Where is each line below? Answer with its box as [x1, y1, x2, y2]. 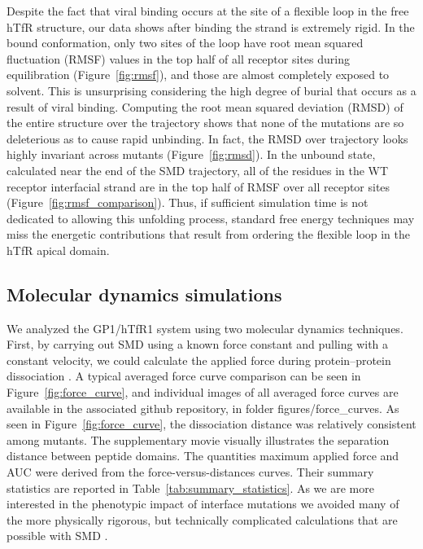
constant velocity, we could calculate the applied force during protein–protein [7, 351, 391, 368]
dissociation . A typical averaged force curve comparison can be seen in [7, 367, 361, 384]
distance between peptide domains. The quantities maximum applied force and [7, 447, 399, 464]
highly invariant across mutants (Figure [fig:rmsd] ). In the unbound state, [7, 146, 376, 163]
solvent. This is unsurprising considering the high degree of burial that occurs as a [7, 81, 416, 99]
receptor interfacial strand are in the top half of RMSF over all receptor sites [7, 178, 390, 195]
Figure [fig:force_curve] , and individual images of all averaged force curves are [7, 384, 399, 401]
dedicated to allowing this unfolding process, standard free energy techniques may [7, 209, 415, 226]
